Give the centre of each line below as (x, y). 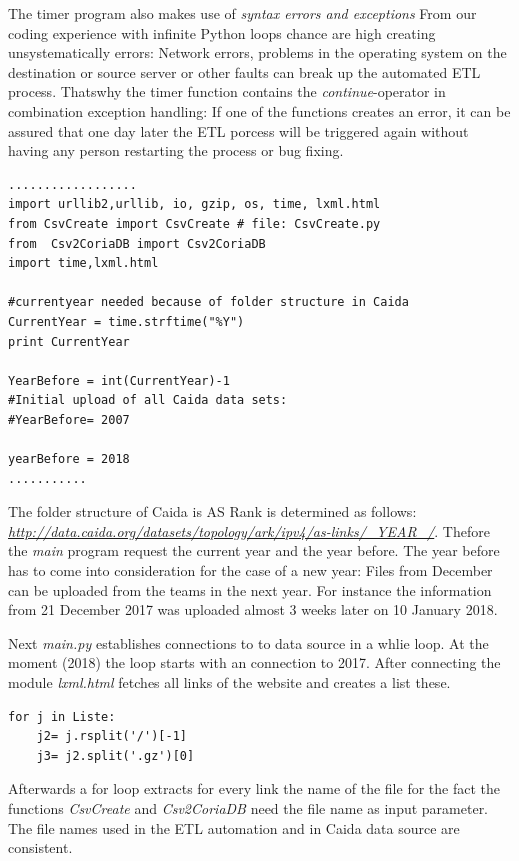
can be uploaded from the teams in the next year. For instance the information (250, 589)
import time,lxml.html (83, 263)
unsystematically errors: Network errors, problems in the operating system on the (257, 52)
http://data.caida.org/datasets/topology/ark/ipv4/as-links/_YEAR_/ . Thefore (249, 530)
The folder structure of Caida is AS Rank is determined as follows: (212, 511)
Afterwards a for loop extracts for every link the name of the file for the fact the (254, 788)
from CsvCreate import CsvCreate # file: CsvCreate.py (194, 223)
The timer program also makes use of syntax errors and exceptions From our (242, 13)
